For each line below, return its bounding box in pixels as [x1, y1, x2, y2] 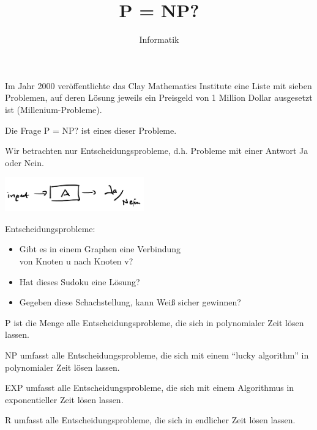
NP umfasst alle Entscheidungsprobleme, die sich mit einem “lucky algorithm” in [5, 349, 309, 362]
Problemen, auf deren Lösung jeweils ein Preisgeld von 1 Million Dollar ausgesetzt [5, 91, 313, 104]
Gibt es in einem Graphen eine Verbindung [19, 242, 181, 255]
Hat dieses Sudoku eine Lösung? [19, 275, 140, 288]
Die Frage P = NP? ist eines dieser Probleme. [5, 123, 177, 136]
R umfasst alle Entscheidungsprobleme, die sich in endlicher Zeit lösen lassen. [5, 414, 296, 426]
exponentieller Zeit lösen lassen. [5, 393, 124, 406]
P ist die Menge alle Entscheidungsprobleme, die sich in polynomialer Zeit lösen [5, 316, 304, 329]
